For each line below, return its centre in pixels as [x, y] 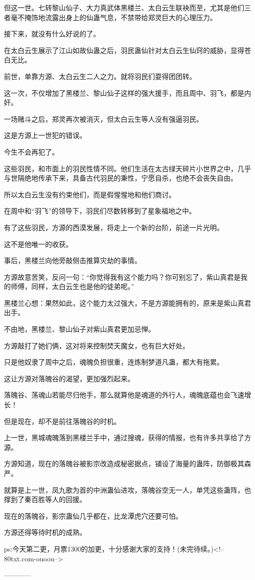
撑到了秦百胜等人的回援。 [45, 499]
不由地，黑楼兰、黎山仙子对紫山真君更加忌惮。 [79, 329]
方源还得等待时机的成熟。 [45, 532]
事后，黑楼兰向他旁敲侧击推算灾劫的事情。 [73, 260]
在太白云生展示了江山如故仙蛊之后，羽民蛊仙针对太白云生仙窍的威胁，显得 [124, 50]
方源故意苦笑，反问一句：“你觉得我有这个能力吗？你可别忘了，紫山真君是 [122, 277]
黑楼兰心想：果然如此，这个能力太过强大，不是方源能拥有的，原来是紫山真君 [127, 303]
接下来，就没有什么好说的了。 [52, 34]
